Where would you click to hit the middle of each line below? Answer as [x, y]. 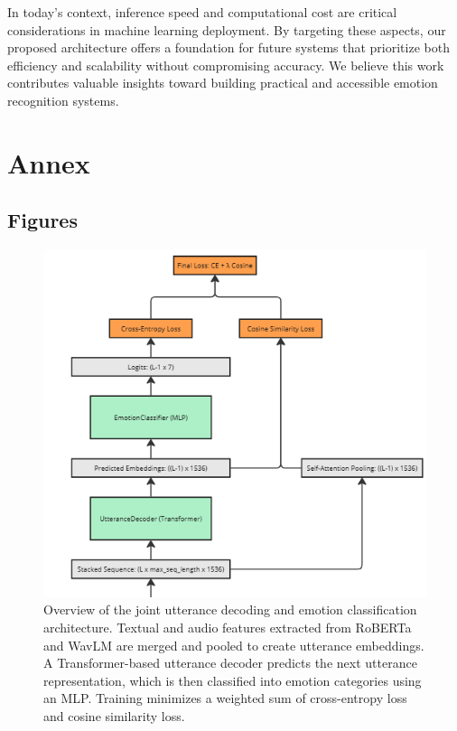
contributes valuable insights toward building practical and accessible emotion [223, 83]
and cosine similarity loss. [114, 715]
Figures [42, 220]
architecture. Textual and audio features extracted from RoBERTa [228, 627]
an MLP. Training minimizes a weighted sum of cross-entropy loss [225, 698]
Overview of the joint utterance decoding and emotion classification [230, 609]
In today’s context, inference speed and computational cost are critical [202, 12]
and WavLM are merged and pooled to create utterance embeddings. [234, 645]
